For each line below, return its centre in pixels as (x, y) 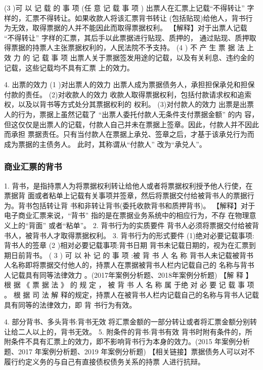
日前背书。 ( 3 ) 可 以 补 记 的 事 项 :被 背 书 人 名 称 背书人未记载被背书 (132, 255)
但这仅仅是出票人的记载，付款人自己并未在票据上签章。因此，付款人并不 (124, 124)
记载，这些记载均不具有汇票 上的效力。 (69, 67)
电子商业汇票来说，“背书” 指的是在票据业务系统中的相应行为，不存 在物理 (127, 215)
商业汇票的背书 (33, 166)
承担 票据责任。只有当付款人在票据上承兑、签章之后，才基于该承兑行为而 (133, 134)
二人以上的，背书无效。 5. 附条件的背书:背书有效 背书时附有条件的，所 (135, 331)
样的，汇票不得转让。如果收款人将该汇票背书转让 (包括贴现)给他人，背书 (125, 17)
